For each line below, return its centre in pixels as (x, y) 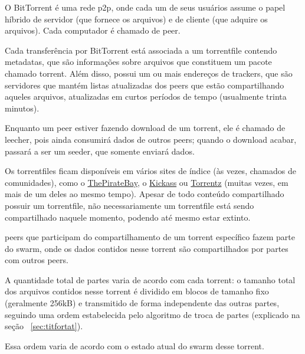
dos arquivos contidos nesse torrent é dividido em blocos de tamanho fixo (137, 291)
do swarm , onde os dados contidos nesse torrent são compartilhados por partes (147, 248)
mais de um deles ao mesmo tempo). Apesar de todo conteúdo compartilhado (145, 194)
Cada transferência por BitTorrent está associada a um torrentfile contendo (141, 50)
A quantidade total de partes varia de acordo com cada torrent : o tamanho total (150, 279)
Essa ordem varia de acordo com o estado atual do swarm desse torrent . (135, 345)
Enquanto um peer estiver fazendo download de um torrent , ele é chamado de (145, 128)
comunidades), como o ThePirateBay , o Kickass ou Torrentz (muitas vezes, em (147, 182)
